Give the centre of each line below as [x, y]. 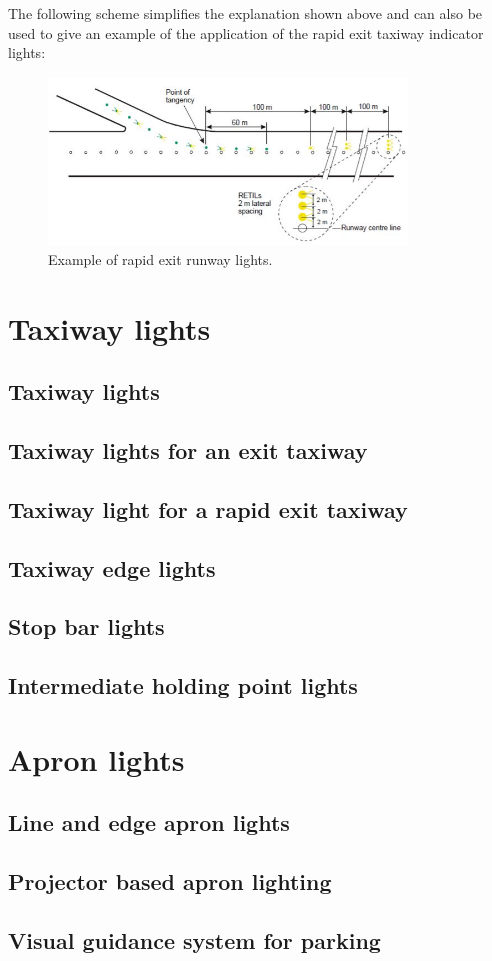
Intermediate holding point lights [183, 685]
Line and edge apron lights [149, 822]
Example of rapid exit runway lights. [160, 258]
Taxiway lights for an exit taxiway [188, 450]
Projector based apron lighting [170, 881]
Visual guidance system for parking [194, 939]
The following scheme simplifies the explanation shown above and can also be [245, 13]
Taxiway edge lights [112, 567]
